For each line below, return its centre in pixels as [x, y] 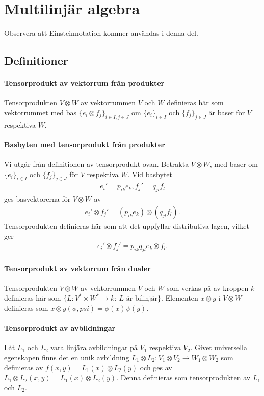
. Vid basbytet [150, 174]
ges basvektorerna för [37, 199]
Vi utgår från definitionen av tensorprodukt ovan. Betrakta [97, 164]
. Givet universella [219, 347]
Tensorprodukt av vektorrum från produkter [84, 83]
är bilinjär [142, 299]
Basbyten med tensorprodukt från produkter [85, 144]
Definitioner [36, 60]
